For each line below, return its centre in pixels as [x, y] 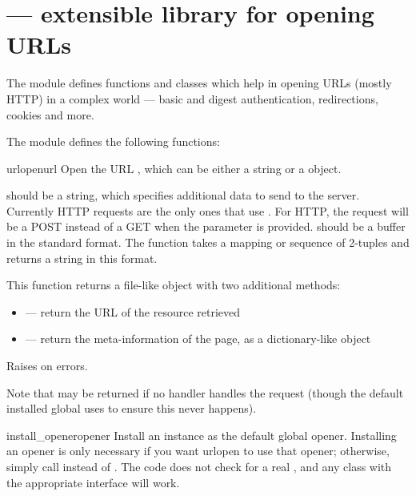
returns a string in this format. [82, 258]
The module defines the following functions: [113, 141]
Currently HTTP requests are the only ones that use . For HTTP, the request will [208, 210]
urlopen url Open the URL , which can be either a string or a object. [174, 168]
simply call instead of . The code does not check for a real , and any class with [199, 466]
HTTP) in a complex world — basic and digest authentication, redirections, [192, 98]
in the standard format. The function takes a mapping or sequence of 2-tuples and [208, 242]
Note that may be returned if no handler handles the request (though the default [205, 392]
